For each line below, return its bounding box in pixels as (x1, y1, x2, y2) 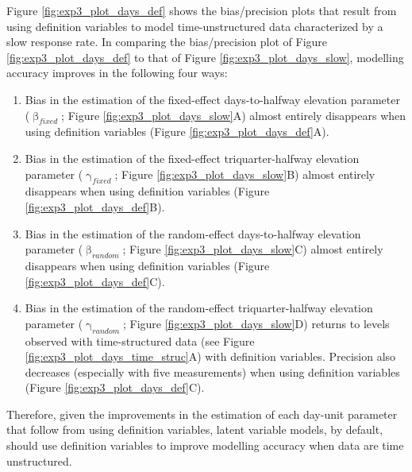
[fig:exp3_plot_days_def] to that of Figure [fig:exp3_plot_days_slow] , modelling (6, 48, 404, 65)
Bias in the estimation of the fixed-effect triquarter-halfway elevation (25, 149, 360, 166)
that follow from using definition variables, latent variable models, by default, (6, 421, 383, 438)
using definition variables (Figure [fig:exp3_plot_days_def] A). (25, 123, 329, 140)
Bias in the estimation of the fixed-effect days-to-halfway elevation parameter (25, 91, 400, 107)
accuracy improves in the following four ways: (6, 64, 228, 81)
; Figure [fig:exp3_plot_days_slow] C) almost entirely (122, 241, 383, 257)
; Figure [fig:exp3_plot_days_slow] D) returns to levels (122, 315, 390, 331)
